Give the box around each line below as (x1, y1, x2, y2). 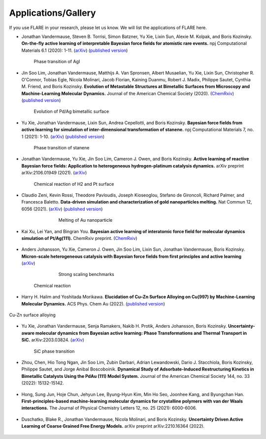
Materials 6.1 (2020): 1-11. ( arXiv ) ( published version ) (21, 47, 128, 53)
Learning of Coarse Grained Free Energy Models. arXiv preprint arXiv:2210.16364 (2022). (21, 423, 204, 429)
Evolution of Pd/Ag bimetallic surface (33, 108, 109, 114)
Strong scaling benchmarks (58, 271, 114, 277)
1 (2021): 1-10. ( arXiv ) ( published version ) (21, 134, 105, 139)
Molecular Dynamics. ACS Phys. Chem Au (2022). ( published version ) (21, 301, 165, 306)
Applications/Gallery (9, 7, 96, 18)
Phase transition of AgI (33, 59, 80, 65)
